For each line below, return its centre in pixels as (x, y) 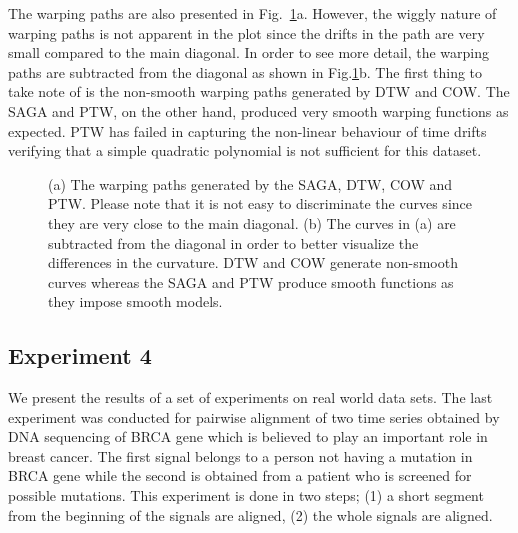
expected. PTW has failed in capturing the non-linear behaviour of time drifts (247, 130)
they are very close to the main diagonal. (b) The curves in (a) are (252, 222)
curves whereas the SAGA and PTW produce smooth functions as (251, 281)
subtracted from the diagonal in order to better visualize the (233, 242)
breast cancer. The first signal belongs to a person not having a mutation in (240, 455)
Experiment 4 (80, 355)
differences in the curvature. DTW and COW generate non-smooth (253, 262)
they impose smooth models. (135, 301)
